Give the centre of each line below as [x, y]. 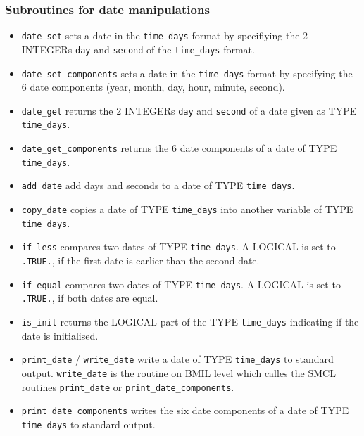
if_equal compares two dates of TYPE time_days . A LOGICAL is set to [181, 284]
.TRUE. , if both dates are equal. [90, 298]
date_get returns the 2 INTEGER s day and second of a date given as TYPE [189, 110]
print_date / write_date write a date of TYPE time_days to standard [177, 359]
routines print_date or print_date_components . [128, 386]
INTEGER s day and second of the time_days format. [138, 49]
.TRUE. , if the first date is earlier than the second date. [140, 261]
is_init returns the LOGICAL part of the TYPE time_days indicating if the [190, 321]
